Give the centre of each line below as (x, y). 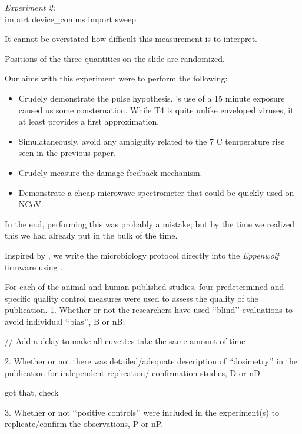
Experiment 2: (30, 7)
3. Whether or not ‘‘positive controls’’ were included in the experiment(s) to (142, 412)
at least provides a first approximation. (89, 121)
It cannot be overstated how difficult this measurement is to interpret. (131, 39)
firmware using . (34, 267)
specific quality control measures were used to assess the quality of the (132, 298)
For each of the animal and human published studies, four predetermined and (145, 287)
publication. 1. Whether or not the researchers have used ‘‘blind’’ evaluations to (149, 310)
